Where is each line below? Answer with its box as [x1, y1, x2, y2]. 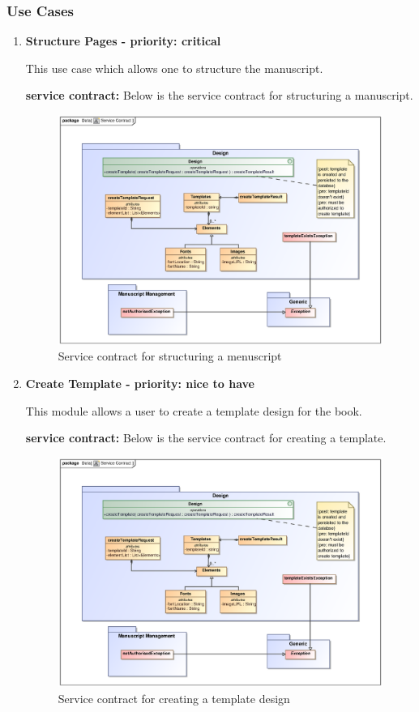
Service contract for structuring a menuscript [58, 347, 282, 365]
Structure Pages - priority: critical [25, 32, 221, 49]
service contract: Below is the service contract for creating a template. [25, 429, 387, 446]
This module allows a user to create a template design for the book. [25, 402, 362, 419]
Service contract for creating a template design [58, 690, 290, 707]
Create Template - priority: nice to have [25, 374, 254, 391]
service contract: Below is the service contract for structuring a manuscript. [25, 87, 413, 104]
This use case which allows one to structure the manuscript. [25, 59, 323, 76]
